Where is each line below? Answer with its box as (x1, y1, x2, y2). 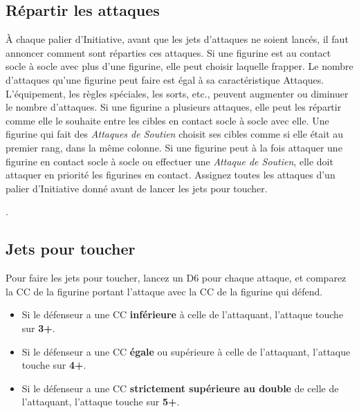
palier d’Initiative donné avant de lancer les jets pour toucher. (6, 181, 268, 195)
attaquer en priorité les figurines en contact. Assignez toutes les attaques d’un (6, 167, 335, 182)
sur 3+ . (21, 320, 55, 335)
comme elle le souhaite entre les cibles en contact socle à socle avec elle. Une (6, 113, 329, 127)
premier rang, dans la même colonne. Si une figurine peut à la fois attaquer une (6, 140, 342, 154)
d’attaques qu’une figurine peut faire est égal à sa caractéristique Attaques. (6, 72, 324, 86)
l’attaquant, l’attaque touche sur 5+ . (21, 394, 180, 409)
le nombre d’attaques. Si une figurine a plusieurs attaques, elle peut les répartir (6, 100, 342, 114)
